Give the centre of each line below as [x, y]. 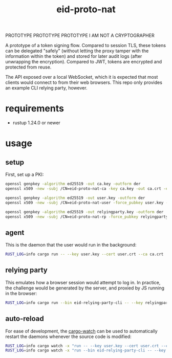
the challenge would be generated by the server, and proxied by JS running [85, 288]
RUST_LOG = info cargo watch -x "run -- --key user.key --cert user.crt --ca [88, 346]
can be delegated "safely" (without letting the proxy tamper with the [77, 51]
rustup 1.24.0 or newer [36, 123]
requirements [35, 109]
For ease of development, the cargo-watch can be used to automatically [81, 331]
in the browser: [21, 293]
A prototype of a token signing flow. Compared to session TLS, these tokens [86, 46]
